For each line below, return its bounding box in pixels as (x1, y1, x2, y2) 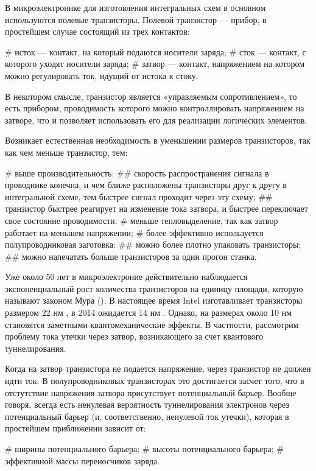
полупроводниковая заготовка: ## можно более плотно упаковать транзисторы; (5, 238, 301, 251)
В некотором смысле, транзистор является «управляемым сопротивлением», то (5, 89, 297, 102)
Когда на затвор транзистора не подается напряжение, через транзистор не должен (5, 362, 311, 375)
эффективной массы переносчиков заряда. (5, 454, 160, 467)
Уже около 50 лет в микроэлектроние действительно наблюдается (5, 270, 248, 283)
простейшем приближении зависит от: (5, 422, 146, 434)
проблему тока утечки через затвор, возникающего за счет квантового (5, 330, 264, 343)
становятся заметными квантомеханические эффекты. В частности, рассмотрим (5, 318, 299, 330)
